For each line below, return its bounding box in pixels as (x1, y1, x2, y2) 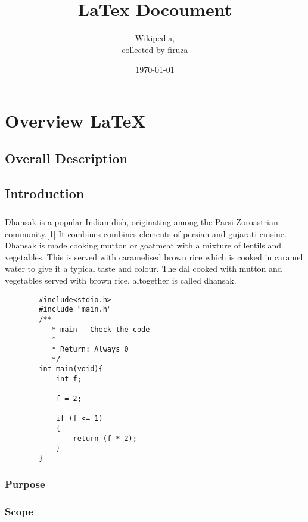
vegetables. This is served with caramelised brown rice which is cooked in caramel (5, 250, 303, 263)
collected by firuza (122, 43, 188, 55)
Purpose (5, 476, 45, 491)
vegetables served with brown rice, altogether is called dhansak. (5, 274, 237, 286)
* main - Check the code (51, 325, 150, 334)
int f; (55, 374, 82, 383)
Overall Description (5, 149, 127, 167)
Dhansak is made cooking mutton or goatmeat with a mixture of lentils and (5, 239, 282, 251)
